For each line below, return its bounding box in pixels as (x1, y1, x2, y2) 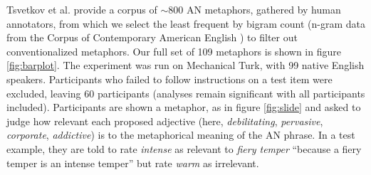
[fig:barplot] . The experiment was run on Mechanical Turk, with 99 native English (6, 58, 365, 73)
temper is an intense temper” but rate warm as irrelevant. (6, 155, 259, 170)
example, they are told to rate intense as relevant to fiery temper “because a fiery (6, 141, 362, 156)
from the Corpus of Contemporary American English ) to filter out (6, 30, 298, 45)
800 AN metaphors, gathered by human (168, 2, 341, 16)
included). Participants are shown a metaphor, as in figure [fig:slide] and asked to (6, 100, 361, 115)
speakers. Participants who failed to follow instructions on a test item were (6, 71, 333, 86)
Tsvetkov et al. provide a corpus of (6, 2, 157, 16)
